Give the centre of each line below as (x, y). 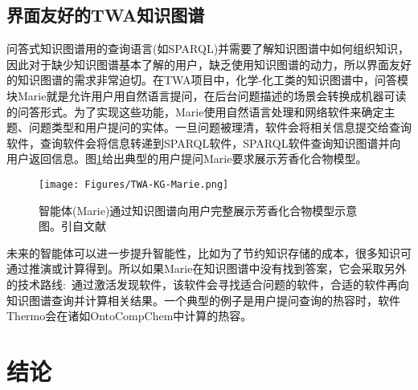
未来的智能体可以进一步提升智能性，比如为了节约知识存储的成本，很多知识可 (209, 252)
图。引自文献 (72, 226)
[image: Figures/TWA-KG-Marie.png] (134, 184)
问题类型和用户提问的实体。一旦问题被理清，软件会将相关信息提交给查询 (220, 127)
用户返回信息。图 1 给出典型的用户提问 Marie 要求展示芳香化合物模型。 (187, 158)
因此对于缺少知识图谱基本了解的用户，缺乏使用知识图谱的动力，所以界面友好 (209, 64)
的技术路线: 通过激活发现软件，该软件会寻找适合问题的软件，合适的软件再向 (208, 284)
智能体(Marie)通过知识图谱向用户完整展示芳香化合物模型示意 (198, 210)
